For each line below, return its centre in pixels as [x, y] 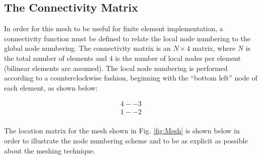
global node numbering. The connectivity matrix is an [87, 48]
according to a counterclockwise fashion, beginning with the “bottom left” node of [131, 78]
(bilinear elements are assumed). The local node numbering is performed [116, 68]
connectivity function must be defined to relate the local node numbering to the [127, 38]
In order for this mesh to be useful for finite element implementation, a [114, 28]
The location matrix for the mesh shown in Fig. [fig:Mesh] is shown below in [122, 131]
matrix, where [214, 48]
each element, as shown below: [51, 87]
